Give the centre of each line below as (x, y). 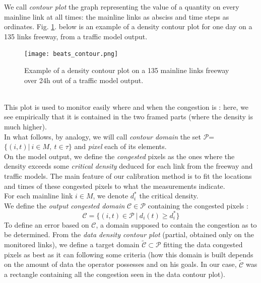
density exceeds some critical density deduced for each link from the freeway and (128, 166)
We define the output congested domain (64, 205)
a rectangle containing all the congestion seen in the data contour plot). (115, 274)
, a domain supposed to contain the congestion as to (176, 224)
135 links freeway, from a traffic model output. (76, 36)
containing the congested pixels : (198, 205)
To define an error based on (47, 224)
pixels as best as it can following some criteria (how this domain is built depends (129, 254)
